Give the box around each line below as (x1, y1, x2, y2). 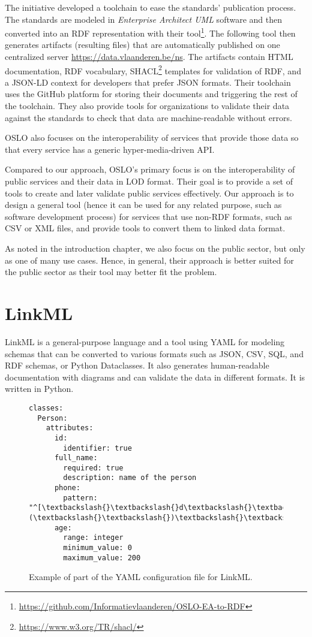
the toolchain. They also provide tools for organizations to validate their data (5, 99, 290, 112)
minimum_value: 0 (63, 544, 132, 553)
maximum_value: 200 (63, 553, 141, 562)
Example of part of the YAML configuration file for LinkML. (29, 570, 253, 583)
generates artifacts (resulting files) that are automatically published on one (5, 38, 280, 51)
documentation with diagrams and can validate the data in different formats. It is (5, 370, 305, 383)
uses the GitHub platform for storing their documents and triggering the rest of (5, 87, 298, 100)
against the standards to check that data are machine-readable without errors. (5, 111, 292, 123)
